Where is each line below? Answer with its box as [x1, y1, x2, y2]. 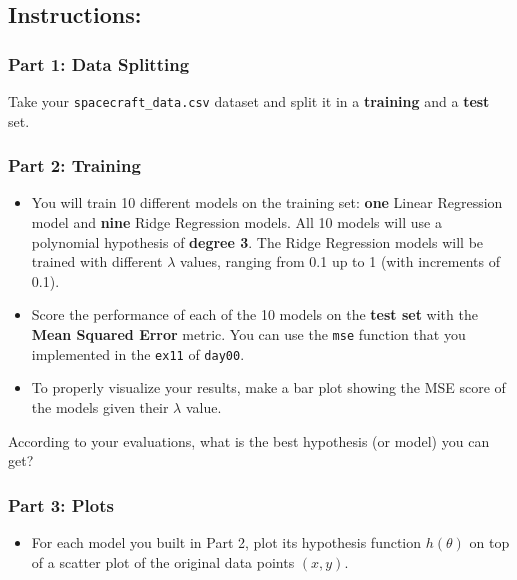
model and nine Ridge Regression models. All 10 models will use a [31, 212, 442, 233]
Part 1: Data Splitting [8, 51, 190, 76]
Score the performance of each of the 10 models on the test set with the [31, 304, 478, 325]
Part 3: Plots [8, 492, 114, 517]
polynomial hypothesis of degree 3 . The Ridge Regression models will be [31, 231, 484, 252]
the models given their [31, 396, 169, 417]
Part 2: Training [8, 153, 141, 178]
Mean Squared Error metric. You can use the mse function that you [31, 324, 466, 345]
